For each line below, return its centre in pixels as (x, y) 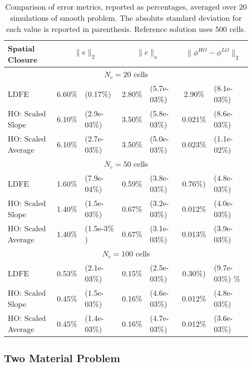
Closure (23, 59)
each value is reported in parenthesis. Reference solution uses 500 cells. (126, 29)
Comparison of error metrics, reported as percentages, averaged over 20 (126, 7)
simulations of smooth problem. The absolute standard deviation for (126, 18)
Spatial (21, 48)
